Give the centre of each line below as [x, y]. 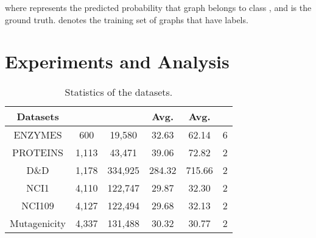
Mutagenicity [38, 223]
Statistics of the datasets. [119, 92]
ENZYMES [38, 135]
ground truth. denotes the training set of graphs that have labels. [127, 19]
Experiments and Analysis [117, 61]
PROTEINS [38, 153]
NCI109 [38, 206]
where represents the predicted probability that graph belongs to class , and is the [158, 7]
